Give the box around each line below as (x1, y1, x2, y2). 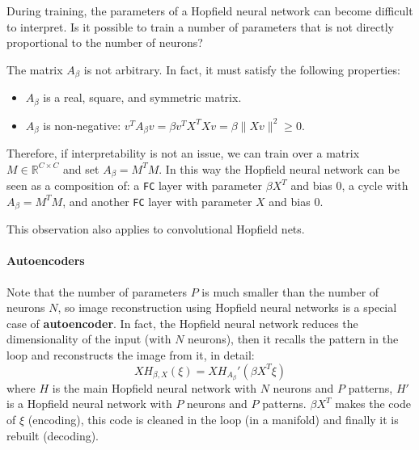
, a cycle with (341, 177, 408, 194)
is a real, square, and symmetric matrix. (43, 89, 242, 106)
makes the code (335, 395, 411, 412)
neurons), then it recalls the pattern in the (188, 330, 399, 347)
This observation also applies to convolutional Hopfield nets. (6, 221, 305, 238)
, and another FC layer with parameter (62, 192, 252, 209)
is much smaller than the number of (201, 283, 379, 300)
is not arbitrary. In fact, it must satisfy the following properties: (83, 61, 400, 78)
